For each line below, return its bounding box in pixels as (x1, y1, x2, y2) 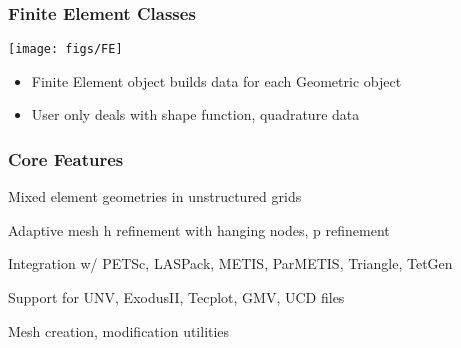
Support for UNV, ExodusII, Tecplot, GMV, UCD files (8, 287, 345, 308)
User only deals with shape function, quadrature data (31, 104, 360, 125)
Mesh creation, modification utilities (8, 320, 230, 341)
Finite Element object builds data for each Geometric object (31, 70, 402, 91)
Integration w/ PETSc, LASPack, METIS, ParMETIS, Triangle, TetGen (8, 253, 453, 274)
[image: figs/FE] (8, 42, 123, 57)
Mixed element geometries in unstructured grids (8, 186, 302, 207)
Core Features (8, 146, 124, 171)
